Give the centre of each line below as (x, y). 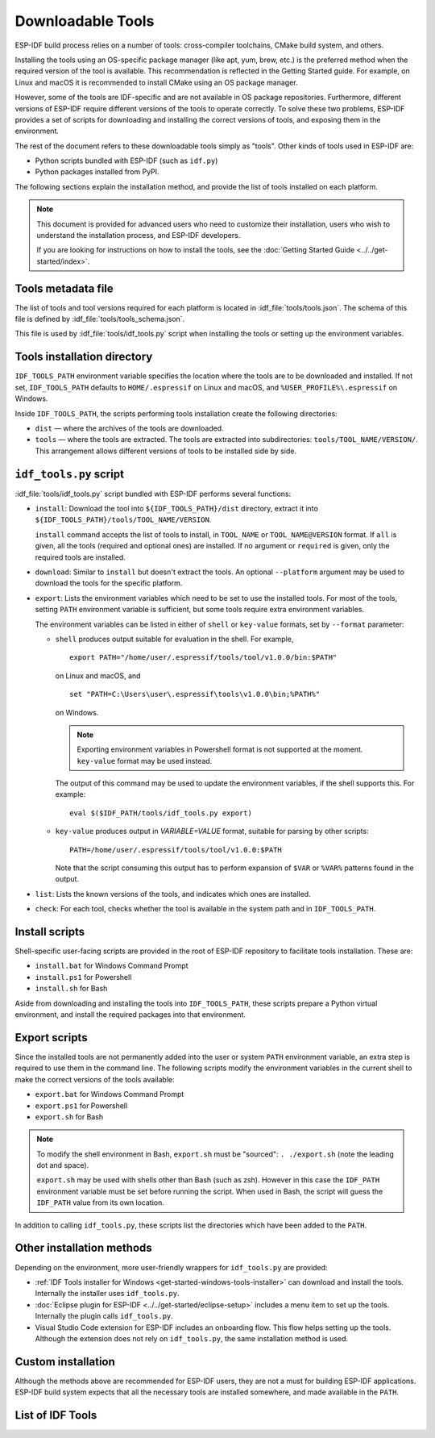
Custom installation (65, 1362)
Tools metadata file (64, 288)
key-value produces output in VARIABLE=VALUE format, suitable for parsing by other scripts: (212, 832)
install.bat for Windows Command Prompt (112, 966)
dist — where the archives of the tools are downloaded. (130, 428)
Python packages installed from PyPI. (97, 172)
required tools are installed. (81, 557)
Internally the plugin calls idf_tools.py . (104, 1316)
